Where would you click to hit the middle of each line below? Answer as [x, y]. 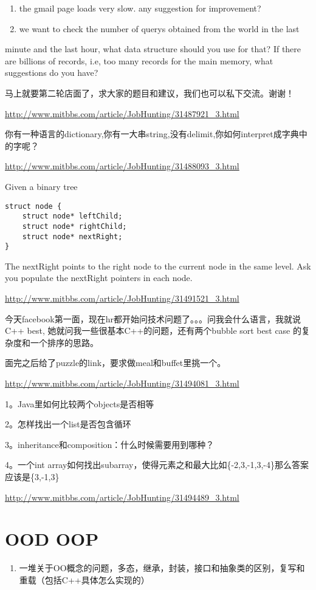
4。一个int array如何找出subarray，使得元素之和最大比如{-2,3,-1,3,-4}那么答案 [157, 465]
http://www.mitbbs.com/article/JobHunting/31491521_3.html [122, 298]
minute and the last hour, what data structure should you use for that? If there [153, 49]
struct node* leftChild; [72, 216]
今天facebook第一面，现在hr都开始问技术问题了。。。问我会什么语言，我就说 [153, 318]
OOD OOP [52, 539]
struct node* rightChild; [74, 226]
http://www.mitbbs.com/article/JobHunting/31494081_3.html [122, 383]
